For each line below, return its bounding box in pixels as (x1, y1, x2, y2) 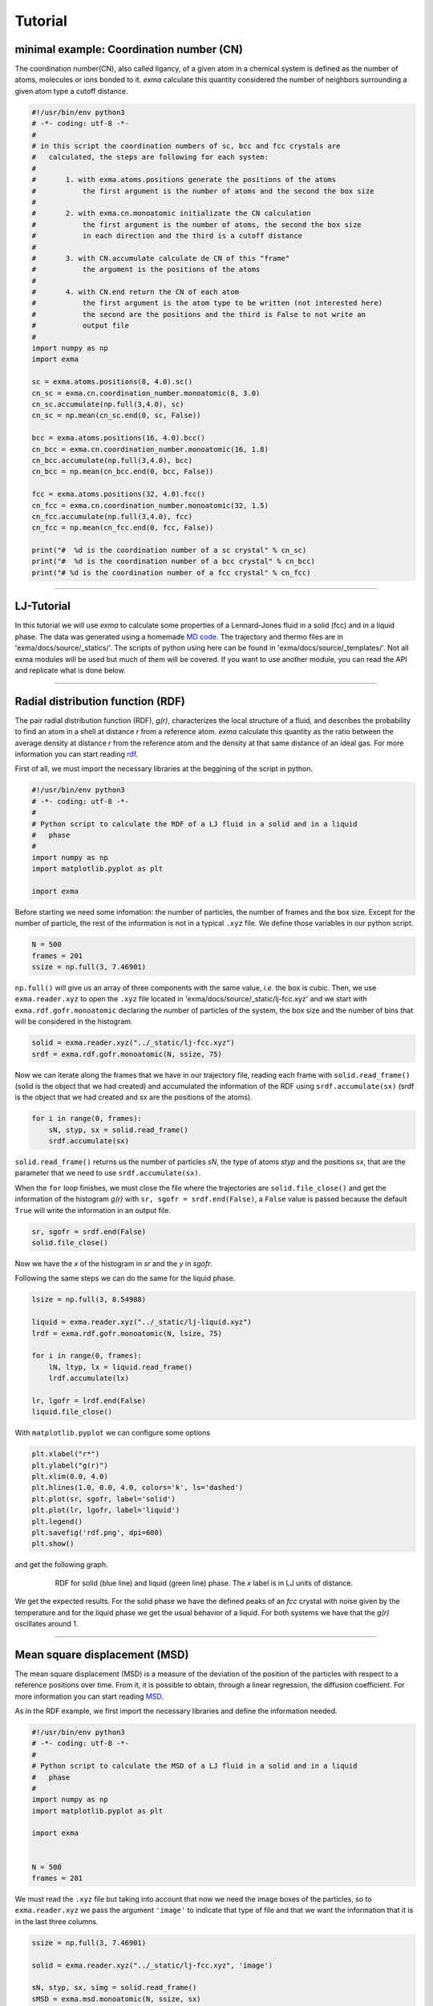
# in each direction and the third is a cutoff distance (31, 231, 303, 241)
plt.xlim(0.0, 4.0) (31, 1472, 108, 1481)
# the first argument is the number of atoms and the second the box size (31, 186, 374, 196)
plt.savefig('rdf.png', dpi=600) (31, 1528, 164, 1537)
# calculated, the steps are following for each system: (31, 152, 269, 162)
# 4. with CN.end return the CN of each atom (31, 287, 240, 297)
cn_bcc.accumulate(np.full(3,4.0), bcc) (31, 456, 192, 465)
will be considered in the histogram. (14, 1017, 133, 1026)
